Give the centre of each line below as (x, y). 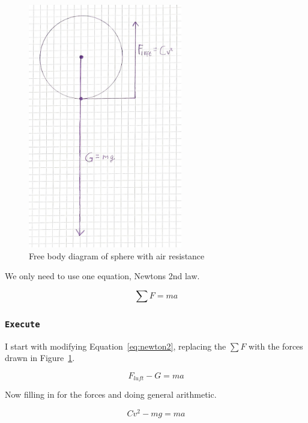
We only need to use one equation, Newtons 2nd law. (102, 276)
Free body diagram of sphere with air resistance (117, 255)
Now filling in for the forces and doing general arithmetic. (111, 394)
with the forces (276, 346)
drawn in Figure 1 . (40, 358)
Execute (23, 324)
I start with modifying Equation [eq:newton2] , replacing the (116, 346)
